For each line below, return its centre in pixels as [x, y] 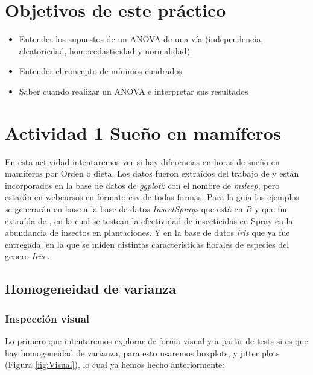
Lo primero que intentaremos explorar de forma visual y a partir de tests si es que [156, 340]
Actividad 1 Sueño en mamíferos [143, 132]
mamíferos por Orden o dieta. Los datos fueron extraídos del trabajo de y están [152, 173]
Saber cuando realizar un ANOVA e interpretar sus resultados [134, 91]
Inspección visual [47, 318]
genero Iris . [27, 256]
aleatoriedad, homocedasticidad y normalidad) [105, 50]
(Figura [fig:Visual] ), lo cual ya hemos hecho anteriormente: [115, 364]
